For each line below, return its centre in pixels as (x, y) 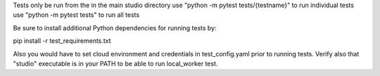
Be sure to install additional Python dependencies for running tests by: (115, 27)
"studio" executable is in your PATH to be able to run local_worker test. (115, 63)
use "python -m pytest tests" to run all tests (76, 15)
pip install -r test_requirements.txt (62, 41)
